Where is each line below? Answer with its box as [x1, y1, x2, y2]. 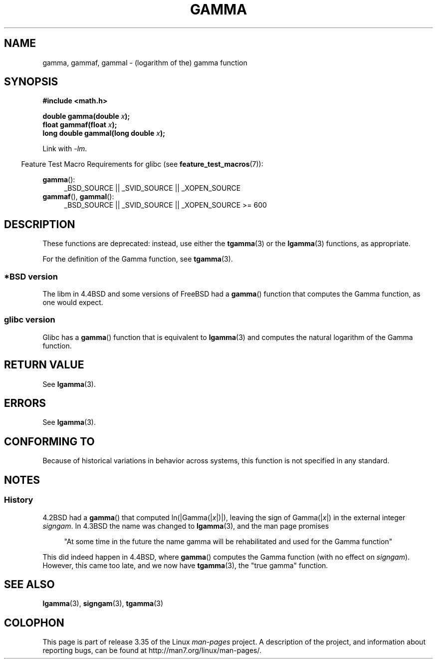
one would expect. [42, 298, 103, 307]
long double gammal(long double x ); [42, 129, 166, 138]
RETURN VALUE [4, 358, 84, 371]
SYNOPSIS [4, 75, 58, 88]
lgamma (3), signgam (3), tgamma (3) [42, 599, 164, 608]
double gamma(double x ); [42, 112, 130, 121]
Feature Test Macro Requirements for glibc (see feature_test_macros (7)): [21, 160, 263, 169]
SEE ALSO [4, 578, 55, 591]
